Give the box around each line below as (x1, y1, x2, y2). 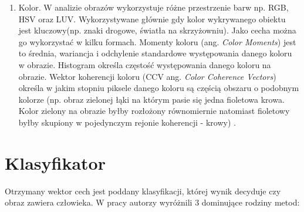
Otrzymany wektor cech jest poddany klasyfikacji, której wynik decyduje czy (5, 184, 281, 197)
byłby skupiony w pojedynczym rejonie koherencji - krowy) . (18, 116, 236, 128)
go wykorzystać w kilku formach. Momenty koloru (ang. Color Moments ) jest (18, 35, 296, 48)
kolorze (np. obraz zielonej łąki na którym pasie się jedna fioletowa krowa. (18, 93, 285, 105)
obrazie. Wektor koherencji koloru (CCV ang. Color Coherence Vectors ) (18, 70, 276, 82)
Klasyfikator (5, 150, 106, 174)
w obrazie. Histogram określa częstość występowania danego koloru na (18, 58, 271, 70)
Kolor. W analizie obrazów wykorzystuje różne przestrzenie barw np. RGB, (18, 1, 289, 13)
